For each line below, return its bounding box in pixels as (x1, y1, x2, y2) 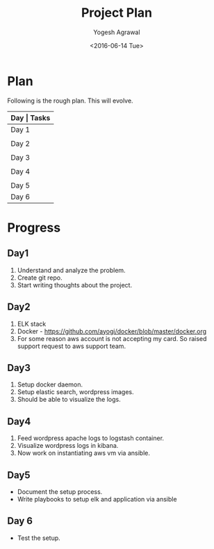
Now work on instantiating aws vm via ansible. (17, 449, 151, 458)
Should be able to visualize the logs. (17, 396, 121, 404)
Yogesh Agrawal (93, 28, 140, 36)
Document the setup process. (17, 487, 103, 496)
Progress (7, 220, 61, 235)
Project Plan (81, 5, 153, 21)
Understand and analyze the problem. (17, 266, 126, 274)
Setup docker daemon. (17, 380, 83, 389)
